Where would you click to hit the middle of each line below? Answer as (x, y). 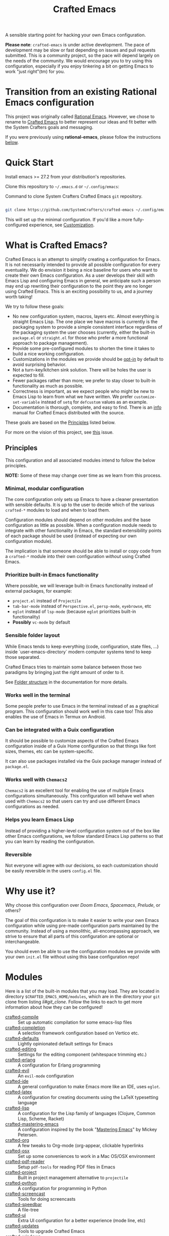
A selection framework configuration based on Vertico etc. (78, 1033)
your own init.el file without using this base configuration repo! (72, 957)
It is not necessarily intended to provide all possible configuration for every (83, 264)
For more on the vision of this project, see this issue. (60, 432)
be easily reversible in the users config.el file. (53, 871)
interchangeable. (23, 942)
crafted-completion (25, 1027)
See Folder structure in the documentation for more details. (67, 682)
